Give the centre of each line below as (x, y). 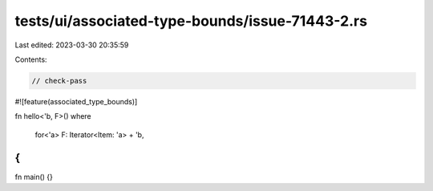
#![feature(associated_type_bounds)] (76, 101)
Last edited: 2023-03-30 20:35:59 (72, 45)
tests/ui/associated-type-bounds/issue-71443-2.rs (191, 21)
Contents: (31, 59)
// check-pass (59, 81)
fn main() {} (34, 177)
